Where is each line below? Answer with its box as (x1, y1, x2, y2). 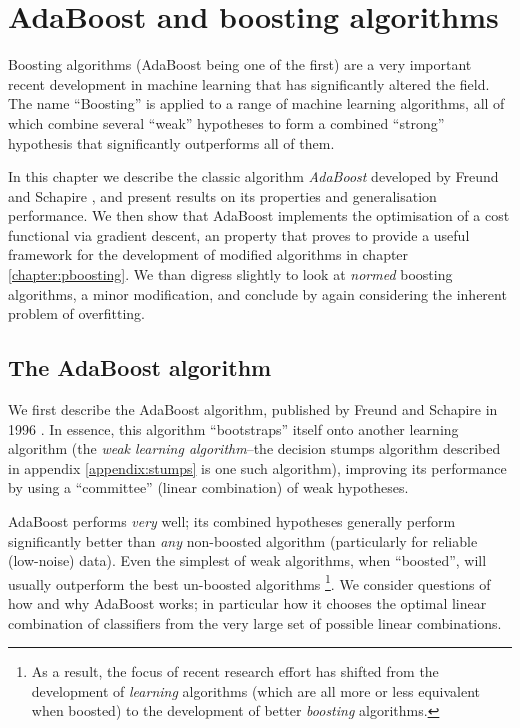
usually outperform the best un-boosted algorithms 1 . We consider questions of (8, 570, 491, 594)
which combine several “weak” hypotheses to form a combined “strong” (8, 112, 445, 133)
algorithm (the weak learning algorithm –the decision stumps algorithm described (8, 438, 501, 459)
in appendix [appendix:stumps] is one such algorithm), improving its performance (8, 457, 507, 478)
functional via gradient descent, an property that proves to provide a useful (8, 224, 470, 245)
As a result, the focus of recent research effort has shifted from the (31, 661, 439, 682)
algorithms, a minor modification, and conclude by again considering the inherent (8, 283, 507, 304)
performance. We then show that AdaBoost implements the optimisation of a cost (8, 205, 510, 226)
